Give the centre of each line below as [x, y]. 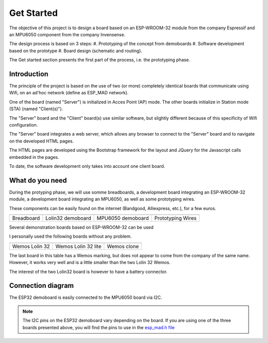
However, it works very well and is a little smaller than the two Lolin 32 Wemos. [90, 263]
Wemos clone [123, 246]
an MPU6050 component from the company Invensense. [67, 34]
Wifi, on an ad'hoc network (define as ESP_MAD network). [69, 93]
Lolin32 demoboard [68, 218]
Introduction [29, 74]
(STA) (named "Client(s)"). [36, 109]
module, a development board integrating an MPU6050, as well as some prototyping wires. [102, 199]
